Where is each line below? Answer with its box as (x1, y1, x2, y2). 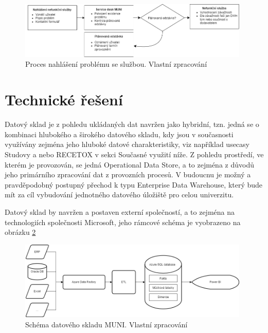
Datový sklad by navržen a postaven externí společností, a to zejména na (5, 206, 235, 217)
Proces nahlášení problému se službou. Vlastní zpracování (25, 59, 207, 69)
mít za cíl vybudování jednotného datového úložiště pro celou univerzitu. (5, 189, 234, 200)
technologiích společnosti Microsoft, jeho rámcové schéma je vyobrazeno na (5, 216, 241, 227)
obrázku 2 (5, 227, 36, 237)
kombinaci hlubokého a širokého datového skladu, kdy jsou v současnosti (5, 128, 234, 139)
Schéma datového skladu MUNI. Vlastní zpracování (25, 319, 188, 330)
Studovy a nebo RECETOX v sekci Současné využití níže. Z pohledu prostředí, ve (5, 149, 264, 159)
